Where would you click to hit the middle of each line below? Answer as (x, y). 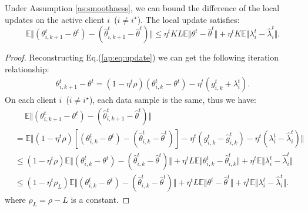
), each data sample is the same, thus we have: (173, 100)
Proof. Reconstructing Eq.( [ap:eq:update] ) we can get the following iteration (142, 57)
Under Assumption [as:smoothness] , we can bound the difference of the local (142, 8)
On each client (31, 100)
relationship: (27, 68)
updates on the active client (55, 19)
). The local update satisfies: (188, 19)
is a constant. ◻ (100, 200)
